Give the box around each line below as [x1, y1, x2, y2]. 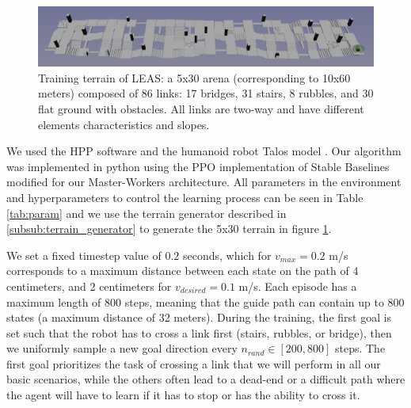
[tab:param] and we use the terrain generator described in [6, 204, 287, 221]
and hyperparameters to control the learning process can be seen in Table [6, 189, 363, 205]
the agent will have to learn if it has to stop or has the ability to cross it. [6, 387, 360, 403]
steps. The [334, 340, 386, 357]
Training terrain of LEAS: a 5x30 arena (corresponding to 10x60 [38, 69, 351, 86]
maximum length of [6, 293, 101, 310]
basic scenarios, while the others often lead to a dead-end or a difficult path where [6, 371, 405, 387]
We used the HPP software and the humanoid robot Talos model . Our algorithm [6, 143, 401, 159]
